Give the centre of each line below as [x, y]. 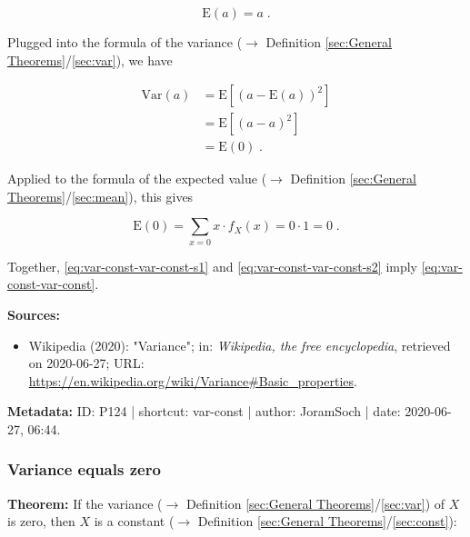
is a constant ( [134, 521]
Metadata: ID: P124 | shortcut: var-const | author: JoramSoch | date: [204, 411]
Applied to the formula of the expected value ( [137, 179]
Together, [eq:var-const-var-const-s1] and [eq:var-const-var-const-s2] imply [213, 266]
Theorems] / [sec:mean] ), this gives [100, 196]
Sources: [34, 314]
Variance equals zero [84, 469]
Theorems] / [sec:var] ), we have [90, 60]
